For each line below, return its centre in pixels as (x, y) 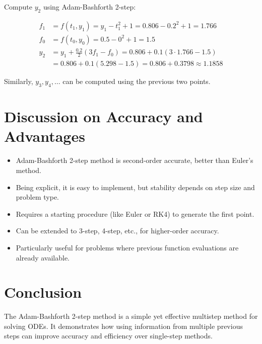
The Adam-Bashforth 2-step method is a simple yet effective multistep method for (131, 316)
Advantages (45, 136)
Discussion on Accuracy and (104, 116)
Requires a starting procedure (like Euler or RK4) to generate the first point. (135, 213)
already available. (43, 257)
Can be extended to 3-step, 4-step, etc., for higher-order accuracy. (117, 231)
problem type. (38, 197)
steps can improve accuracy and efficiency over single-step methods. (108, 336)
